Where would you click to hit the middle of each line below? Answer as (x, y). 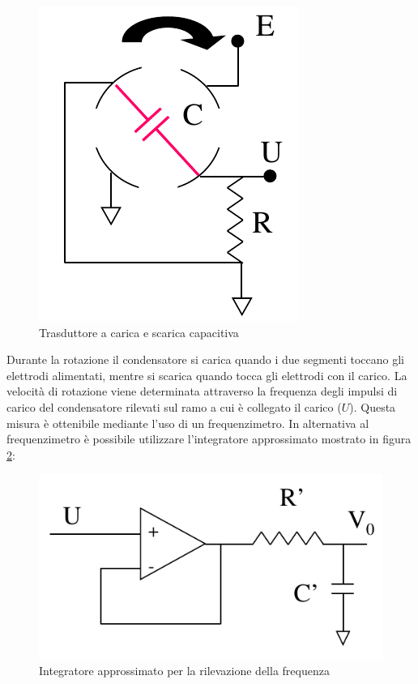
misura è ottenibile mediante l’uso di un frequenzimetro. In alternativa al (188, 423)
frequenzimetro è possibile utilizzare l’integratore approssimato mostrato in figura (209, 439)
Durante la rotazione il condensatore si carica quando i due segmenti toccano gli (205, 359)
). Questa (373, 406)
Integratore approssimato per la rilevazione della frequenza (184, 670)
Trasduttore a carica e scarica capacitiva (139, 332)
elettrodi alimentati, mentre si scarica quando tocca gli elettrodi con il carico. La (207, 375)
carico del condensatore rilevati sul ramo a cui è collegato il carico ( (174, 406)
